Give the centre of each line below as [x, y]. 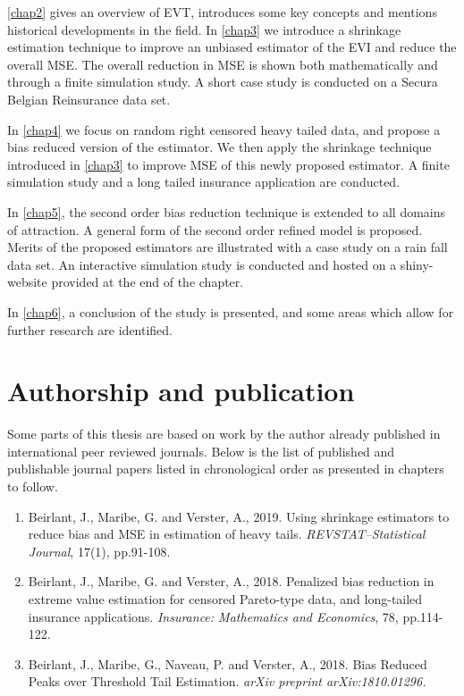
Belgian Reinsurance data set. [89, 99]
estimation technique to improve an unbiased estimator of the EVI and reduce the [232, 47]
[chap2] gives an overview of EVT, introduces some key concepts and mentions [222, 12]
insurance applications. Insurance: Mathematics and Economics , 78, [213, 616]
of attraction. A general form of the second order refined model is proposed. [215, 229]
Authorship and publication [181, 391]
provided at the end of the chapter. [148, 282]
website [27, 282]
